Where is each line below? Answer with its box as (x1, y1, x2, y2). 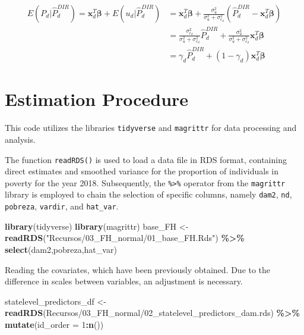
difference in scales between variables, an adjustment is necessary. (5, 275, 243, 287)
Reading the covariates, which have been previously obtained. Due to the (5, 263, 271, 275)
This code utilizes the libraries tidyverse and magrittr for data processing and (5, 121, 297, 134)
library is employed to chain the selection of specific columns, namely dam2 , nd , (5, 188, 292, 201)
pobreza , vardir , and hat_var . (5, 200, 119, 212)
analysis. (5, 133, 36, 145)
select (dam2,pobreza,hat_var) (5, 243, 117, 255)
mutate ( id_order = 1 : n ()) (5, 318, 104, 330)
